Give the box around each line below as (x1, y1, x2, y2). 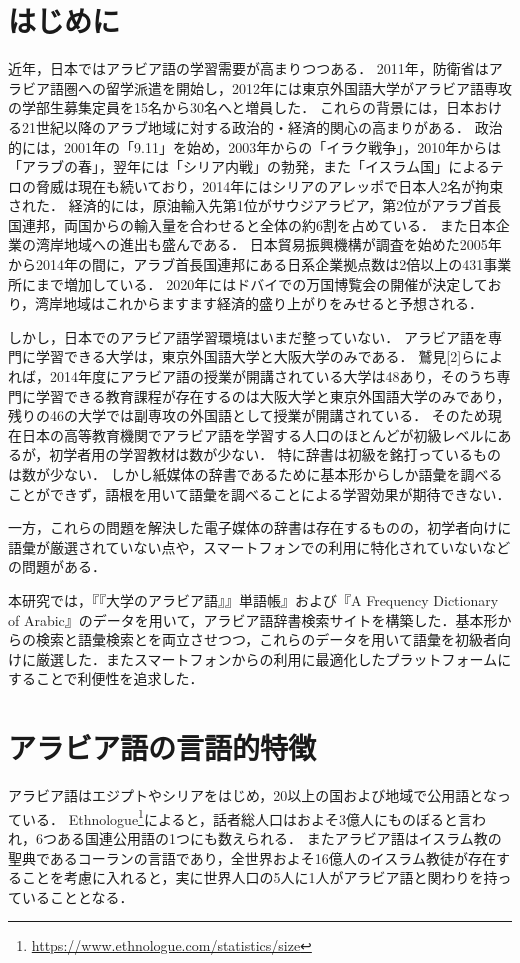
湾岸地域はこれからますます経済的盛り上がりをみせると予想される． (35, 293, 484, 314)
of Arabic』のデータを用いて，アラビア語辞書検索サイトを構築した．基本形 (8, 609, 498, 630)
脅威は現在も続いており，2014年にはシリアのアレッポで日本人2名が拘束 (35, 175, 504, 196)
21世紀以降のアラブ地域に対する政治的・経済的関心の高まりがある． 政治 (21, 116, 503, 137)
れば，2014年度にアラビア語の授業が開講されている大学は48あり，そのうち (8, 366, 497, 387)
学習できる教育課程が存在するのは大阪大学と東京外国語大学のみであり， (35, 385, 511, 406)
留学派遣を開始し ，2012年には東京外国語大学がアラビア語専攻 (105, 77, 512, 98)
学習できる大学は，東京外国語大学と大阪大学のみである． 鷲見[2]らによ (35, 346, 504, 367)
